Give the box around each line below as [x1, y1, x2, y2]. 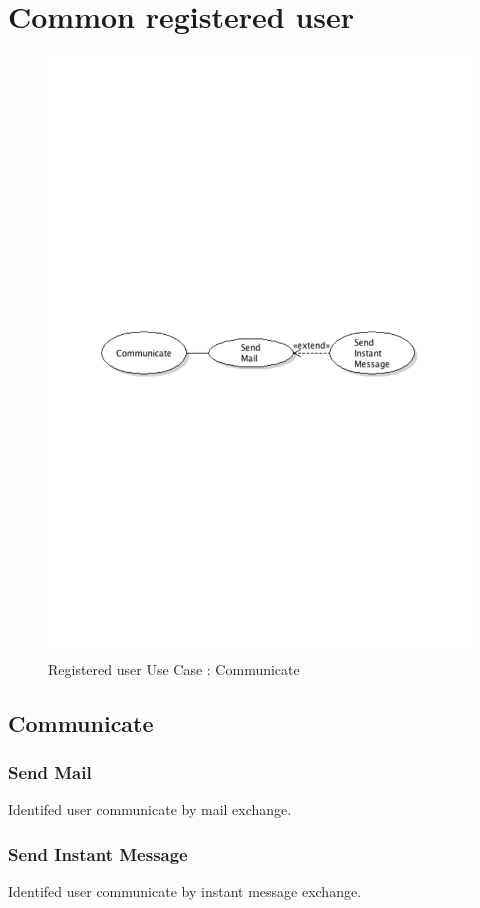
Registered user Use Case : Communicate [48, 658, 300, 679]
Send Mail [8, 759, 92, 784]
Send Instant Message [8, 841, 188, 866]
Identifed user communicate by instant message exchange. [8, 881, 362, 902]
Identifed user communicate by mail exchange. [8, 799, 292, 820]
